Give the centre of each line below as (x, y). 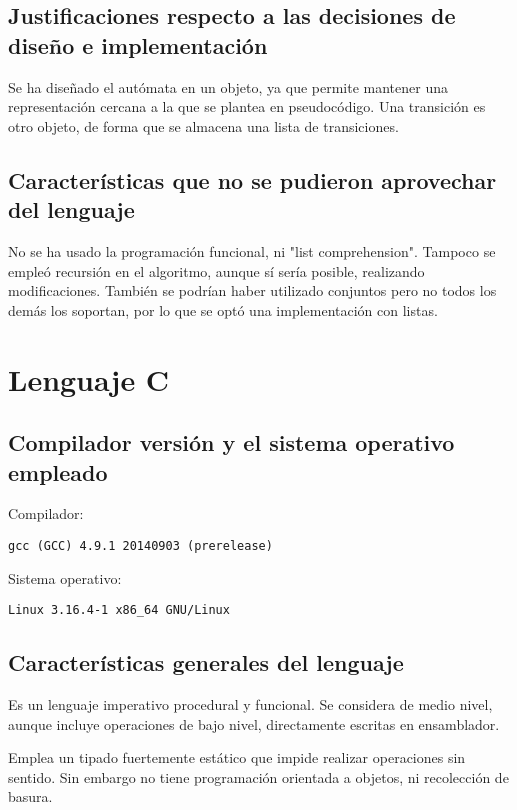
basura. (30, 796)
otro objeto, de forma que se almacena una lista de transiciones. (203, 125)
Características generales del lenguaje (206, 662)
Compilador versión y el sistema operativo (231, 442)
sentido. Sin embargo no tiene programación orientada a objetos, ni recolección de (258, 776)
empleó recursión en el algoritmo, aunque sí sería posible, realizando (216, 270)
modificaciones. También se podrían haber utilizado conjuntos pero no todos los (252, 290)
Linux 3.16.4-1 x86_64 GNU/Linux (119, 610)
